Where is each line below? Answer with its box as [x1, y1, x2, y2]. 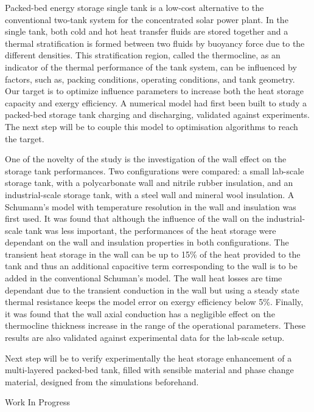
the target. [5, 132, 44, 145]
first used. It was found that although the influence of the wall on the [5, 212, 264, 225]
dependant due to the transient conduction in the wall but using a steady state [5, 283, 299, 296]
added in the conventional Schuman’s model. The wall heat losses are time [5, 272, 282, 284]
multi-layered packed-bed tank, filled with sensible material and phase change [5, 363, 294, 376]
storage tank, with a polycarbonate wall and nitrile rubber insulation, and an [5, 176, 293, 189]
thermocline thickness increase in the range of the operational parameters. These [5, 319, 306, 332]
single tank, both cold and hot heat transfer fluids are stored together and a [5, 25, 288, 38]
